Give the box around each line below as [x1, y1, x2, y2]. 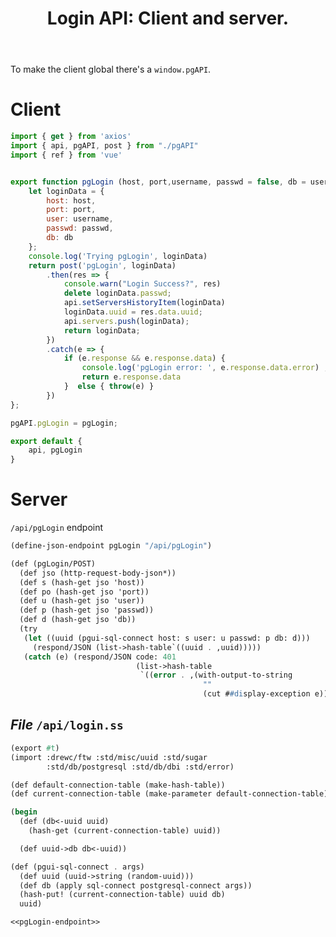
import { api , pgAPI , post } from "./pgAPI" [10, 141, 199, 151]
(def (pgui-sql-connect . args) [10, 862, 145, 872]
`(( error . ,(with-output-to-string [139, 670, 293, 681]
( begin [10, 807, 38, 817]
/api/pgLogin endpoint [10, 522, 104, 534]
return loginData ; [63, 325, 141, 336]
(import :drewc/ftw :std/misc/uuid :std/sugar [10, 752, 208, 762]
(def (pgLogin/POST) [10, 558, 97, 569]
